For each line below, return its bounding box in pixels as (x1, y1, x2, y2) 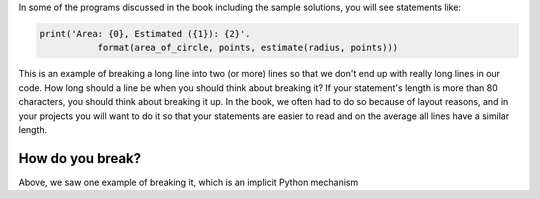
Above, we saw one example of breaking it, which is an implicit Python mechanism (18, 176, 359, 188)
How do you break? (18, 150, 142, 167)
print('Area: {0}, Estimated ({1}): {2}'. (39, 28, 251, 39)
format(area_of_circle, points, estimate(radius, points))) (97, 42, 399, 54)
